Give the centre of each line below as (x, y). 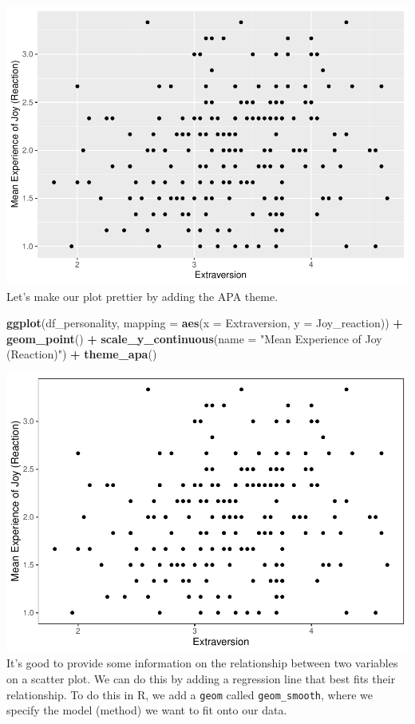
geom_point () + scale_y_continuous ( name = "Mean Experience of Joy (194, 338)
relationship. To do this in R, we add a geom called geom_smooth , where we (190, 694)
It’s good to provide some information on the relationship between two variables (202, 663)
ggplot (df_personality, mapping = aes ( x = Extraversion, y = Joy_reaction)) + (205, 323)
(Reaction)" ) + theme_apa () (82, 354)
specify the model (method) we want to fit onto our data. (147, 710)
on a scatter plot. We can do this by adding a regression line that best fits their (201, 679)
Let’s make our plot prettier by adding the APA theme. (142, 296)
